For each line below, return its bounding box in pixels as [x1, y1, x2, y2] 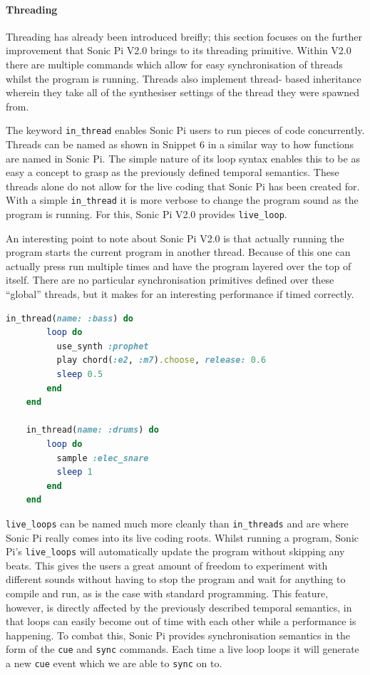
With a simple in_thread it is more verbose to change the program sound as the [6, 192, 359, 207]
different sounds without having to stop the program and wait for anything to [6, 572, 346, 587]
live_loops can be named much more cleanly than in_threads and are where [6, 515, 349, 530]
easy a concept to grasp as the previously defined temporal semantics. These [6, 165, 339, 180]
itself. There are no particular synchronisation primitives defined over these [6, 272, 334, 287]
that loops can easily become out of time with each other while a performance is [6, 614, 356, 629]
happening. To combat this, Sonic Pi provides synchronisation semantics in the [6, 627, 350, 642]
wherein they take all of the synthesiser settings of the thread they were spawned [6, 85, 360, 100]
